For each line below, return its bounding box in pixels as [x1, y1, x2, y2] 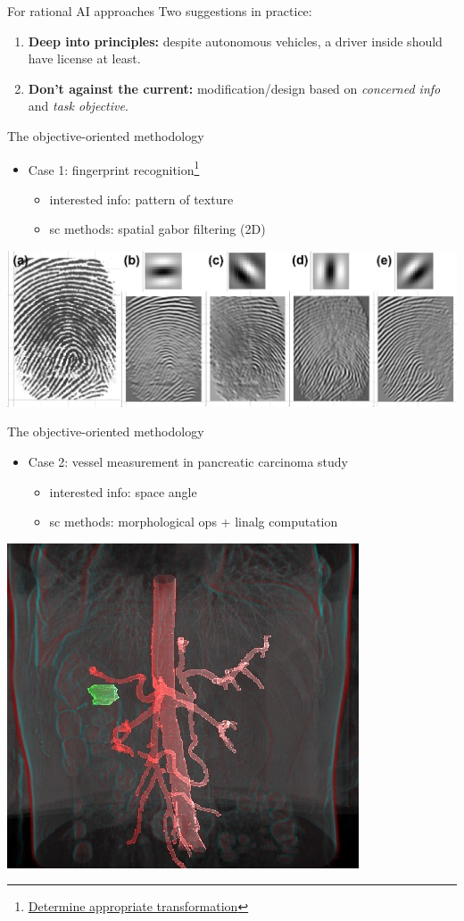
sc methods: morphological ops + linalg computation [49, 512, 338, 531]
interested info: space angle [49, 482, 197, 501]
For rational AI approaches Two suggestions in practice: [7, 2, 312, 20]
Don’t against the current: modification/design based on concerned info [28, 79, 441, 97]
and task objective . [28, 96, 128, 115]
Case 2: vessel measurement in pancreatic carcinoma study [28, 452, 349, 471]
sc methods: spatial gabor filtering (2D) [49, 220, 266, 238]
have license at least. [28, 49, 141, 68]
